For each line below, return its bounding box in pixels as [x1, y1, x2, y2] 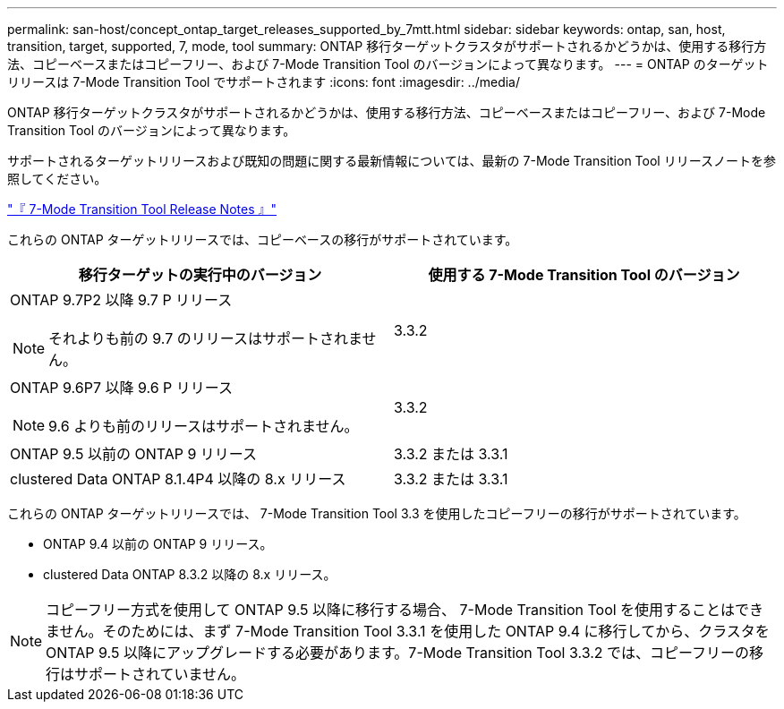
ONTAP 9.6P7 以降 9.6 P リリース [10, 379, 233, 397]
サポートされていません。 [74, 665, 246, 683]
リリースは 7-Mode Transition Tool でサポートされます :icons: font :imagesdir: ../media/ [7, 74, 521, 90]
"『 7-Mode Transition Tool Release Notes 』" [7, 201, 277, 217]
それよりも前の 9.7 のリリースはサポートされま [48, 329, 362, 347]
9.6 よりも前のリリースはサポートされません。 [48, 417, 359, 435]
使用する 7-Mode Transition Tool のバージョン [428, 266, 740, 284]
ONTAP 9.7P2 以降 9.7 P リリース [10, 291, 233, 309]
